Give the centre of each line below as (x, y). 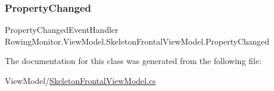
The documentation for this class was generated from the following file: (133, 61)
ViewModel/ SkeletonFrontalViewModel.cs (80, 80)
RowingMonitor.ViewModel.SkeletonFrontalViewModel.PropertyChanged (137, 41)
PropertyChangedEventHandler (62, 30)
